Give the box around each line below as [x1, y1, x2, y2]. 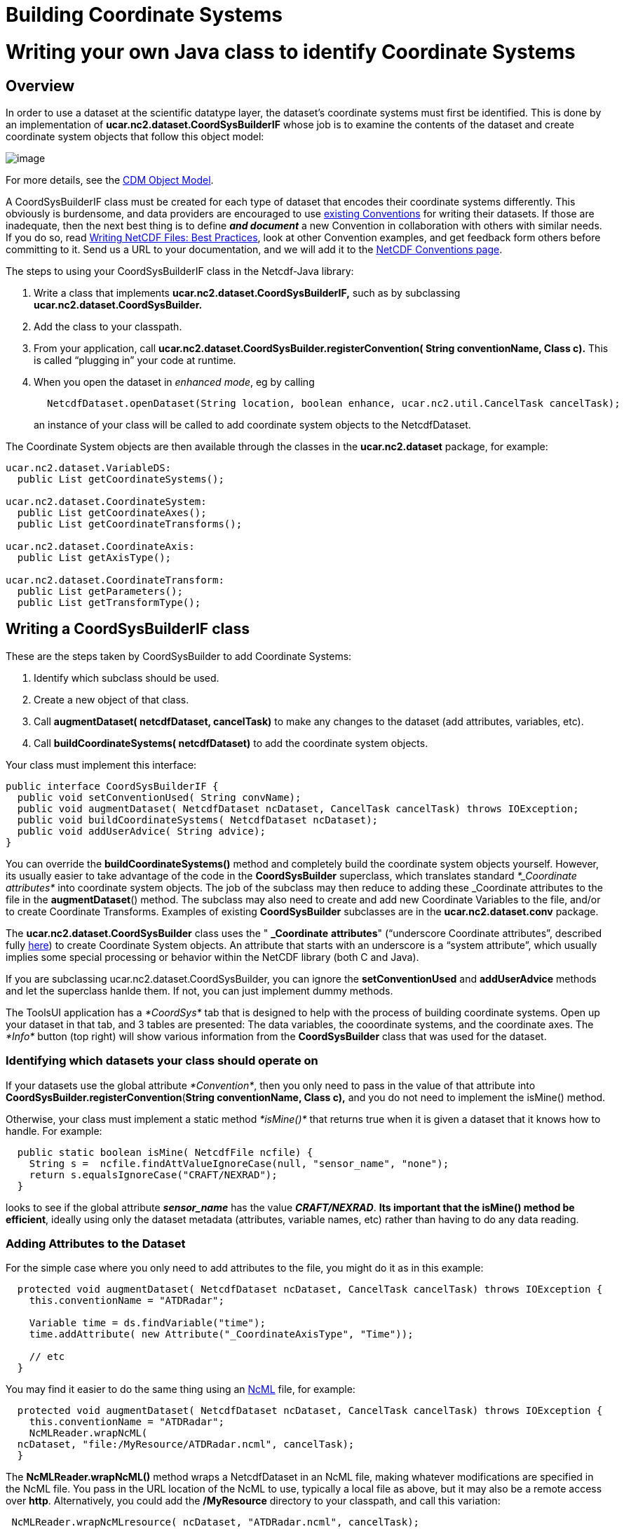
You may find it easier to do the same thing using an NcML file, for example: [6, 1383, 355, 1396]
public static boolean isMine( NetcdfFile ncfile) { [17, 1146, 313, 1158]
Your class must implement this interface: [6, 758, 197, 771]
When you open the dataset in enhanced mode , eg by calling [34, 375, 315, 388]
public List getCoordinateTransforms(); [17, 518, 243, 530]
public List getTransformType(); [17, 596, 201, 608]
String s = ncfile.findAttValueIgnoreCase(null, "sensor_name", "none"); [29, 1157, 449, 1169]
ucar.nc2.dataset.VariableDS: [6, 462, 172, 473]
